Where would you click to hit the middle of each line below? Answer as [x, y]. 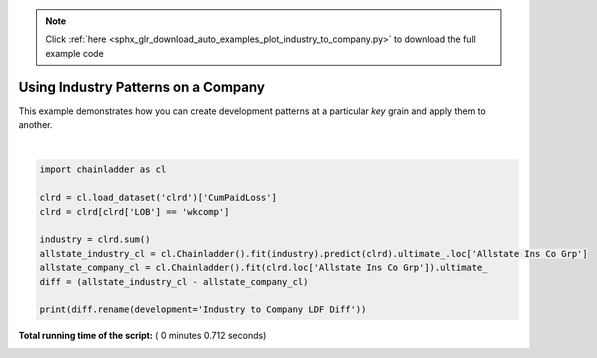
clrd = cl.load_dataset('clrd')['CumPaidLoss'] [158, 198]
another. [35, 125]
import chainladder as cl [103, 169]
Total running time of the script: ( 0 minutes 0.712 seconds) [142, 336]
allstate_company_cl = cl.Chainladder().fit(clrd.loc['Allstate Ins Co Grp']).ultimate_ [264, 268]
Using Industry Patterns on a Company [141, 86]
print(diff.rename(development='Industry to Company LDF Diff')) [203, 309]
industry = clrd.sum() [95, 239]
